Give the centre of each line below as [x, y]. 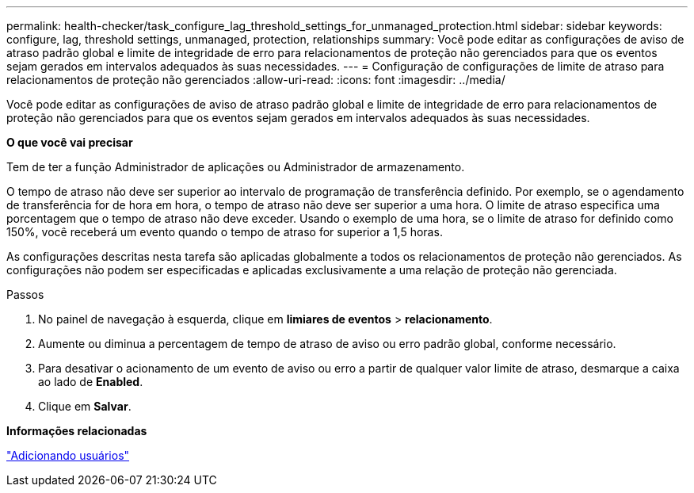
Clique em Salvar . [85, 406]
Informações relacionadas [77, 431]
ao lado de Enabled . [91, 382]
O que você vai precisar [70, 142]
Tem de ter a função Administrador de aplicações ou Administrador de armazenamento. [236, 167]
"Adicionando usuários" [68, 455]
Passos [25, 294]
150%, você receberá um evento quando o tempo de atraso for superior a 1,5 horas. [225, 232]
